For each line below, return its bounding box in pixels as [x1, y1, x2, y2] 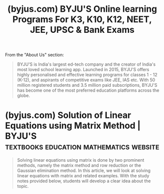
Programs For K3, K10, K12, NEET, [12, 14, 152, 25]
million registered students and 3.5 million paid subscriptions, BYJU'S [17, 82, 158, 88]
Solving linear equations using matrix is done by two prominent [17, 157, 144, 163]
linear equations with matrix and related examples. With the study [17, 173, 149, 179]
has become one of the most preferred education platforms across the [17, 87, 160, 94]
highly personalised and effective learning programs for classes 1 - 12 [17, 72, 158, 78]
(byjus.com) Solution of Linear [5, 110, 131, 121]
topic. [17, 183, 29, 189]
